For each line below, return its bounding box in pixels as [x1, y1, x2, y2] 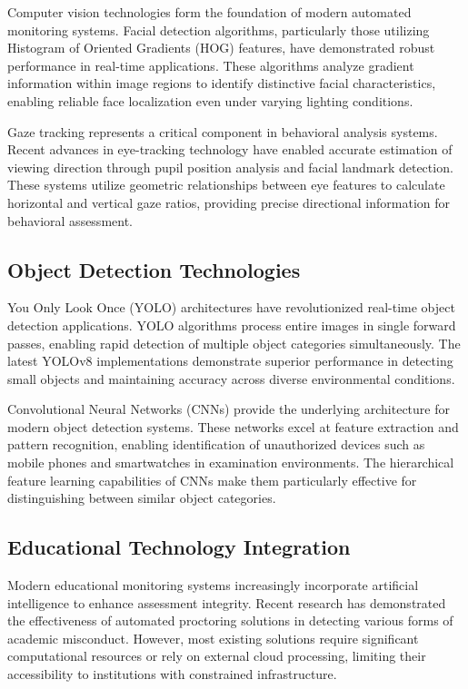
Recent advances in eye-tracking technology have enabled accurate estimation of [7, 140, 453, 159]
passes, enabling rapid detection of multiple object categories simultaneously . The [7, 333, 461, 352]
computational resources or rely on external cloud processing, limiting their [7, 646, 426, 665]
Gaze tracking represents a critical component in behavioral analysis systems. [7, 122, 438, 141]
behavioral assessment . [7, 211, 134, 230]
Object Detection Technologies [7, 255, 301, 283]
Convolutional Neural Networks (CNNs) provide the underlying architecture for [7, 399, 450, 418]
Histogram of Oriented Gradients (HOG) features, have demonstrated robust [7, 38, 435, 57]
